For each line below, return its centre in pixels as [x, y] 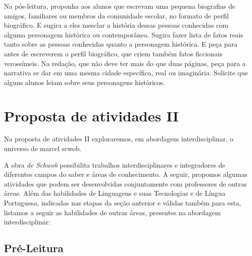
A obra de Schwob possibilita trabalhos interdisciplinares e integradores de [115, 164]
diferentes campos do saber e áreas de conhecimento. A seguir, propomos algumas [126, 174]
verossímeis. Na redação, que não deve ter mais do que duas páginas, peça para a [125, 63]
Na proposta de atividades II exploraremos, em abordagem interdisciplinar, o [119, 139]
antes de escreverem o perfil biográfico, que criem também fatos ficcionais [113, 53]
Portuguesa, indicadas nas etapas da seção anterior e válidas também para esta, [123, 203]
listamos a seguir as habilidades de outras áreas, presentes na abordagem [112, 212]
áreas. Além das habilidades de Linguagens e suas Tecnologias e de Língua [115, 193]
